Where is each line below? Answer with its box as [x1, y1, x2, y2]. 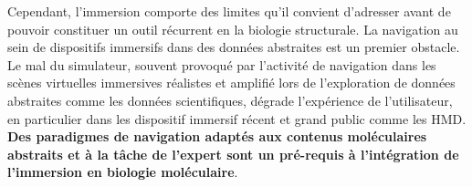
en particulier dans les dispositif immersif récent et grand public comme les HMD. [7, 109, 467, 128]
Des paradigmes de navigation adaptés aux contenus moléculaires [7, 127, 427, 146]
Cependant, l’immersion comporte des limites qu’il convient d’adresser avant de [7, 2, 451, 20]
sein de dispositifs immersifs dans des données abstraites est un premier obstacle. [7, 37, 460, 57]
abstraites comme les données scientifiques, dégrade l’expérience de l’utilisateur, [7, 90, 453, 109]
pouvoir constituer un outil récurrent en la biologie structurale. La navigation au [7, 19, 458, 38]
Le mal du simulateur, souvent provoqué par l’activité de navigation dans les [7, 55, 436, 74]
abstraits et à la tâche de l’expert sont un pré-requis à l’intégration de [7, 144, 459, 163]
